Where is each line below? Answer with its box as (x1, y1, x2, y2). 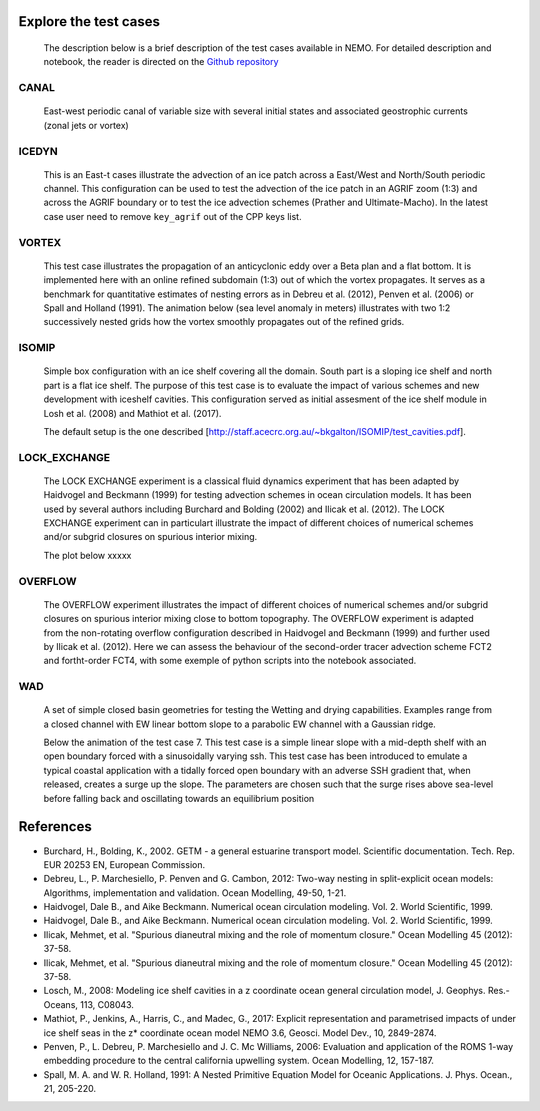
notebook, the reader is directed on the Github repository (43, 56, 279, 68)
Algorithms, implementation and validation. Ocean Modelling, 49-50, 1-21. (43, 886, 347, 899)
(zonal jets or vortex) (43, 119, 129, 131)
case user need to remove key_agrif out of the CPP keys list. (43, 210, 302, 222)
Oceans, (43, 998, 79, 1010)
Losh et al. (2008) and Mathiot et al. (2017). (43, 407, 222, 419)
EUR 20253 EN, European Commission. (43, 858, 205, 870)
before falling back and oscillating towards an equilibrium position (43, 792, 315, 804)
